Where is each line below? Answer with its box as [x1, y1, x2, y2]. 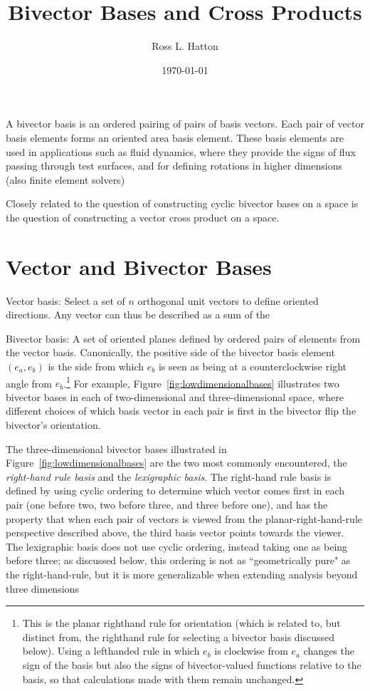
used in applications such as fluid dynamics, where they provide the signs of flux [6, 144, 356, 159]
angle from [6, 375, 52, 390]
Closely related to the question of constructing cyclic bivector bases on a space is [6, 196, 359, 211]
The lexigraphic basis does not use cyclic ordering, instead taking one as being [6, 539, 348, 554]
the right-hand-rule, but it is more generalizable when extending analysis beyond [6, 566, 358, 581]
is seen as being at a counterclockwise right [158, 358, 347, 373]
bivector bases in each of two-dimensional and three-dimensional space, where [6, 389, 344, 404]
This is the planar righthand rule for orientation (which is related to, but [22, 615, 341, 630]
